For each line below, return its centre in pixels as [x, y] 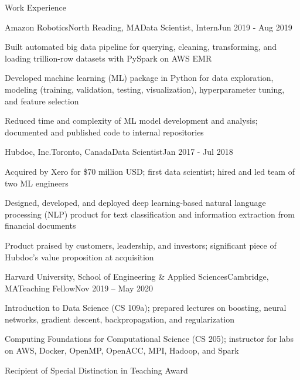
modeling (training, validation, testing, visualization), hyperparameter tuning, [145, 89]
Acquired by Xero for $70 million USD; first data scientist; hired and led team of [150, 171]
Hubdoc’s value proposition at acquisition [79, 257]
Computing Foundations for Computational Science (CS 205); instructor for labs [149, 339]
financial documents [40, 225]
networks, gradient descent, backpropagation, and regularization [120, 319]
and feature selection [42, 101]
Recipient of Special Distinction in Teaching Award [96, 370]
